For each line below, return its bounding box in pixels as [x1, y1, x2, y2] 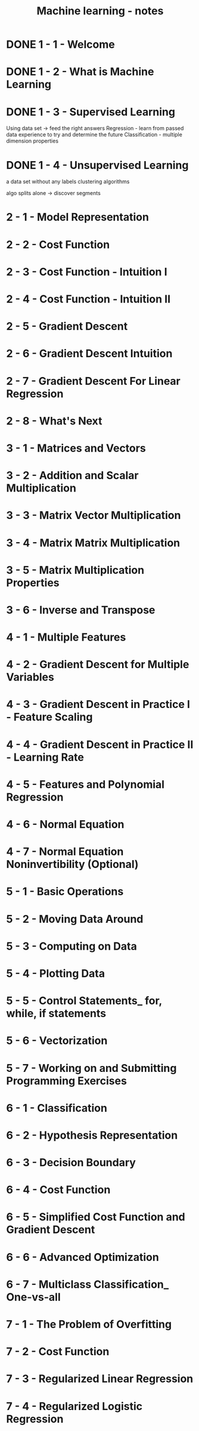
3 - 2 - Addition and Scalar [6, 469, 139, 483]
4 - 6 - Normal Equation [6, 818, 125, 831]
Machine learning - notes [36, 4, 164, 18]
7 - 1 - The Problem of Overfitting [6, 1318, 172, 1331]
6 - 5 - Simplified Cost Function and [6, 1210, 186, 1224]
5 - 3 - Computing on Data [6, 939, 137, 953]
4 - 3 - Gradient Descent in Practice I [6, 698, 191, 711]
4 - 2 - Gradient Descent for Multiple [6, 658, 189, 672]
